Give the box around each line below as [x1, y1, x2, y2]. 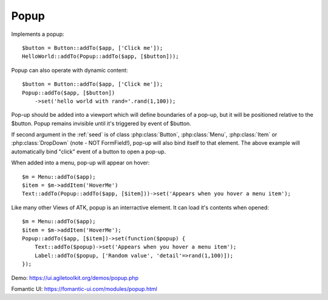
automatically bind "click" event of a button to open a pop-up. [11, 148, 166, 155]
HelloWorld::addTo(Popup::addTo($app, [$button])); [22, 53, 179, 60]
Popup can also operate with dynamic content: [11, 66, 128, 74]
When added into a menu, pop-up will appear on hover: [11, 159, 150, 167]
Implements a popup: [11, 30, 64, 38]
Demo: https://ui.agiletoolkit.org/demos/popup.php [11, 274, 139, 281]
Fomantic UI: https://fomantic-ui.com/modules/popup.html [11, 285, 157, 292]
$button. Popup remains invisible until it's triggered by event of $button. [11, 119, 191, 127]
